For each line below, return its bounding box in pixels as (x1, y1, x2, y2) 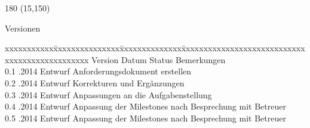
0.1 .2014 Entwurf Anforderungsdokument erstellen (5, 65, 192, 77)
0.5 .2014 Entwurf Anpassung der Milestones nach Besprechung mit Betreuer (5, 111, 286, 124)
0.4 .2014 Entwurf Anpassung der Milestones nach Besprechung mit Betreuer (5, 100, 286, 113)
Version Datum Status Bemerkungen (91, 53, 226, 65)
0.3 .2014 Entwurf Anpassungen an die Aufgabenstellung (5, 88, 212, 101)
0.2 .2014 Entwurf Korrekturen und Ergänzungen (5, 76, 185, 89)
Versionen (5, 21, 41, 34)
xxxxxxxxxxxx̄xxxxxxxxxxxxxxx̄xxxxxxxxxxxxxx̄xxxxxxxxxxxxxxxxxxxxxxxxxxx (5, 42, 305, 54)
